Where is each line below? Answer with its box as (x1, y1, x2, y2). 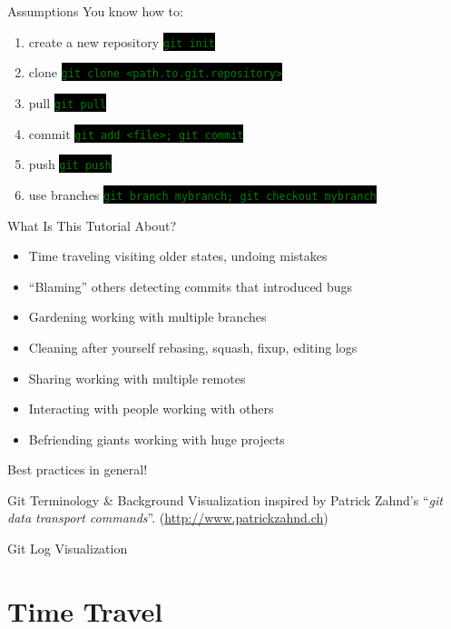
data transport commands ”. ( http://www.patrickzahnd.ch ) (7, 508, 328, 527)
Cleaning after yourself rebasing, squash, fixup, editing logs (28, 337, 358, 356)
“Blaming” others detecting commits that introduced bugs (28, 276, 353, 295)
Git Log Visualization (7, 539, 128, 558)
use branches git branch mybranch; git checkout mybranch (28, 185, 377, 204)
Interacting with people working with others (28, 399, 274, 418)
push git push (28, 155, 112, 174)
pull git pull (28, 93, 107, 112)
